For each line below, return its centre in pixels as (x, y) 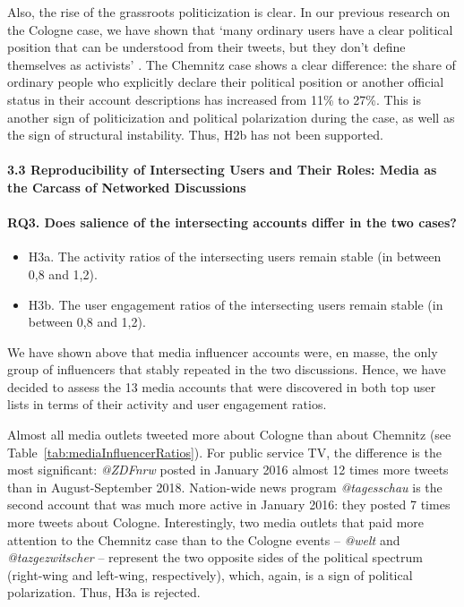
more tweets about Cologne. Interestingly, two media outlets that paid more (216, 522)
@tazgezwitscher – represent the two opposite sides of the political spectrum (215, 557)
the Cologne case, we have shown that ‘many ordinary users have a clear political (230, 29)
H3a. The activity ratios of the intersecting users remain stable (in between (235, 256)
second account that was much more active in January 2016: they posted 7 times (229, 504)
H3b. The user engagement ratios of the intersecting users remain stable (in (236, 304)
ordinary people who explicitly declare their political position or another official (226, 82)
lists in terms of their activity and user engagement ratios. (167, 404)
